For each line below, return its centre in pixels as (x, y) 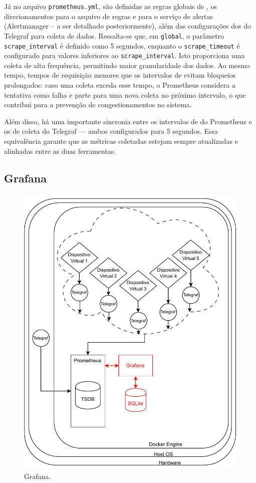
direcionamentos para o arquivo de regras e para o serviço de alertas (109, 16)
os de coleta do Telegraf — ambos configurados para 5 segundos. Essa (111, 131)
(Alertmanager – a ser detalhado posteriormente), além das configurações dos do (127, 26)
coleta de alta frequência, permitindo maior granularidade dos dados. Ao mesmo (127, 65)
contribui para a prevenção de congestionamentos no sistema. (98, 104)
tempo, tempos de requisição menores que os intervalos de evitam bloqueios (120, 75)
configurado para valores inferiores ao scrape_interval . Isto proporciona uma (124, 55)
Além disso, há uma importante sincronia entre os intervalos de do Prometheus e (128, 121)
